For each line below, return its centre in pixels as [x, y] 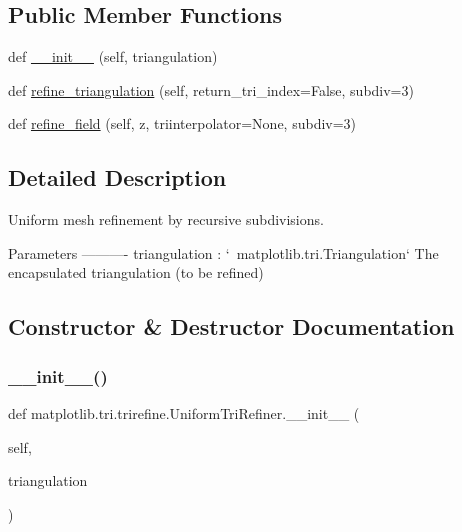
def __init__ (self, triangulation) [113, 56]
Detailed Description [117, 177]
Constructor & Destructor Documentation [231, 326]
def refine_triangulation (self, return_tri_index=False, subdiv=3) [211, 89]
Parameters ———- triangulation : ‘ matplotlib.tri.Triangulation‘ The [223, 252]
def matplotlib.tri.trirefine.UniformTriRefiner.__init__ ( [184, 412]
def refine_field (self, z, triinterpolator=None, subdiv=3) [182, 123]
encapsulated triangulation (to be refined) [136, 272]
